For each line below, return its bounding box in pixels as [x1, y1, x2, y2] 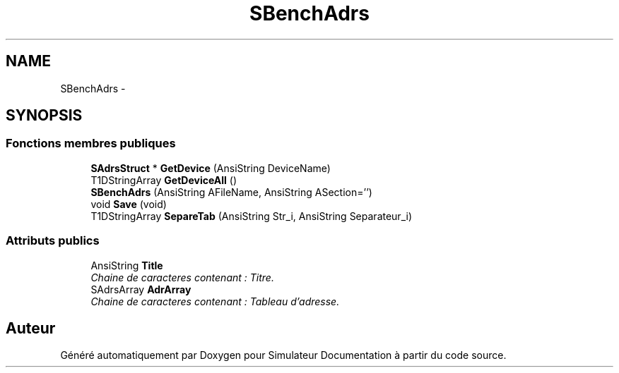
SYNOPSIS [6, 106, 83, 125]
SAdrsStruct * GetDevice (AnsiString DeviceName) [90, 161, 331, 174]
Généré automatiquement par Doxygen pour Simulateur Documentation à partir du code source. [60, 349, 507, 362]
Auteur [6, 319, 56, 337]
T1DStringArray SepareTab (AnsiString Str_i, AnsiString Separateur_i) [90, 209, 412, 222]
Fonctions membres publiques [6, 136, 176, 151]
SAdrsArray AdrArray [90, 283, 191, 295]
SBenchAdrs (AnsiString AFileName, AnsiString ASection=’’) [90, 185, 372, 198]
